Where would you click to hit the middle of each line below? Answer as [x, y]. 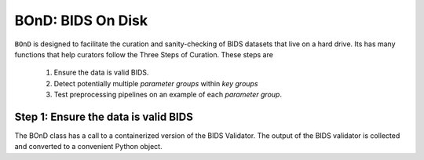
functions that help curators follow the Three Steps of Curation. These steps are [144, 54]
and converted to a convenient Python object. [88, 147]
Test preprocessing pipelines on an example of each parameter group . [168, 95]
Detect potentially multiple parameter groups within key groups [156, 83]
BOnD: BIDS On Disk [81, 20]
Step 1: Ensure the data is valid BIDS [104, 116]
